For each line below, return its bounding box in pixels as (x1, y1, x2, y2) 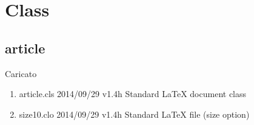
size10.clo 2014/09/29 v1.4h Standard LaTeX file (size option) (19, 107, 250, 120)
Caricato (5, 67, 37, 79)
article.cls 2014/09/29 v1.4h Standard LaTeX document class (19, 87, 247, 100)
